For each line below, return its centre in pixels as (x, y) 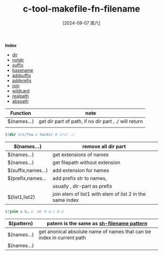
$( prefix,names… (27, 178)
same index (66, 200)
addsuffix (22, 75)
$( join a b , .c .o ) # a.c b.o (34, 211)
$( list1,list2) (21, 197)
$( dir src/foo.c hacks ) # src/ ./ (40, 134)
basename (23, 70)
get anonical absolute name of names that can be (95, 231)
